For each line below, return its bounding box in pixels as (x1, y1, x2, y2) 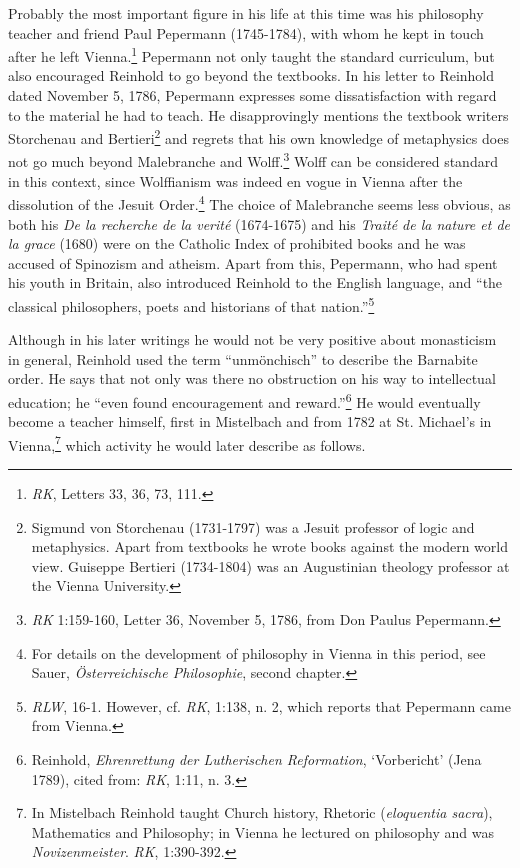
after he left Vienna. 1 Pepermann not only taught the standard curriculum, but (8, 43, 495, 66)
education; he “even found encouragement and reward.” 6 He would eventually (8, 388, 481, 412)
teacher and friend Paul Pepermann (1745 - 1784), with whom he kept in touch (8, 22, 484, 43)
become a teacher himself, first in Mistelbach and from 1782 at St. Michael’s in (8, 411, 492, 432)
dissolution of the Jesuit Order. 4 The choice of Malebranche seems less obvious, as (8, 191, 511, 214)
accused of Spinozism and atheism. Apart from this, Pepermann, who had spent (8, 252, 498, 273)
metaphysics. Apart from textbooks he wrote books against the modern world (31, 536, 508, 557)
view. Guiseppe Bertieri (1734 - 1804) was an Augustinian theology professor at (31, 555, 510, 576)
